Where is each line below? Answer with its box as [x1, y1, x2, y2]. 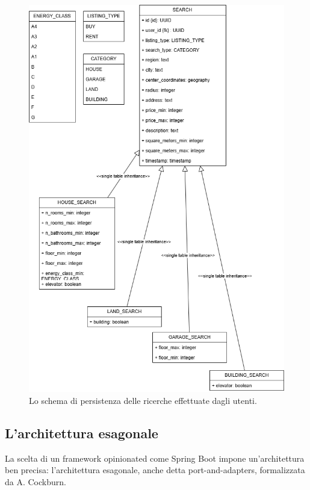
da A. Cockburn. [5, 475, 66, 488]
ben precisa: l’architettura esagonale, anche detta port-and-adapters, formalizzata [5, 464, 305, 476]
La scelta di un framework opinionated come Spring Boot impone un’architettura [5, 451, 305, 464]
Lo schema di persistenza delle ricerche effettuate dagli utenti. [29, 394, 257, 406]
